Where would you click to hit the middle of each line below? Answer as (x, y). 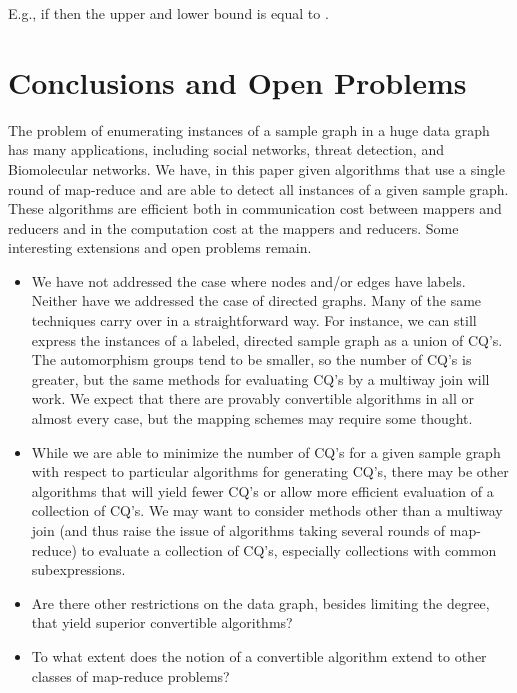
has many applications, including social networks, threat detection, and (226, 149)
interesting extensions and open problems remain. (160, 247)
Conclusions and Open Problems (237, 81)
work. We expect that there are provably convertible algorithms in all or (252, 398)
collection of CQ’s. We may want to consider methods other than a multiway (267, 510)
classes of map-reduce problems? (130, 675)
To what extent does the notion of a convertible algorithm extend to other (259, 655)
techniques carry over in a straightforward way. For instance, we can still (254, 320)
